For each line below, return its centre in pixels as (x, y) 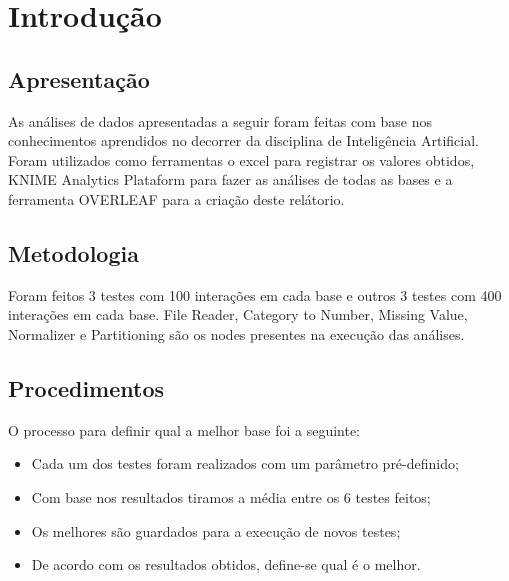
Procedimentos (86, 387)
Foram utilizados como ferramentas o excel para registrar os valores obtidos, (241, 159)
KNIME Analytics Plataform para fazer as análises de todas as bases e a (230, 179)
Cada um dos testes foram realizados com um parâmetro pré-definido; (245, 463)
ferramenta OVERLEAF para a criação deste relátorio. (176, 198)
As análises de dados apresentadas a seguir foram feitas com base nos (220, 120)
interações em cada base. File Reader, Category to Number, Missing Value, (238, 314)
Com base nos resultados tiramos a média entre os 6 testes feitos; (231, 496)
